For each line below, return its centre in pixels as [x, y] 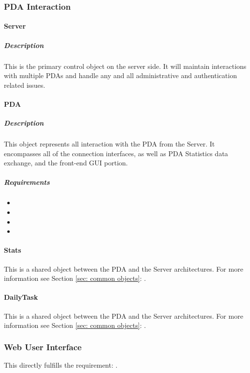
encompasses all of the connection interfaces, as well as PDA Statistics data [116, 153]
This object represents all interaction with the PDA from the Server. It [109, 144]
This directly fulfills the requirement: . [61, 365]
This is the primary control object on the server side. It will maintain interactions [125, 66]
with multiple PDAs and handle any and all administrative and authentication [120, 75]
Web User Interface [43, 347]
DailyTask [21, 297]
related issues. [25, 85]
